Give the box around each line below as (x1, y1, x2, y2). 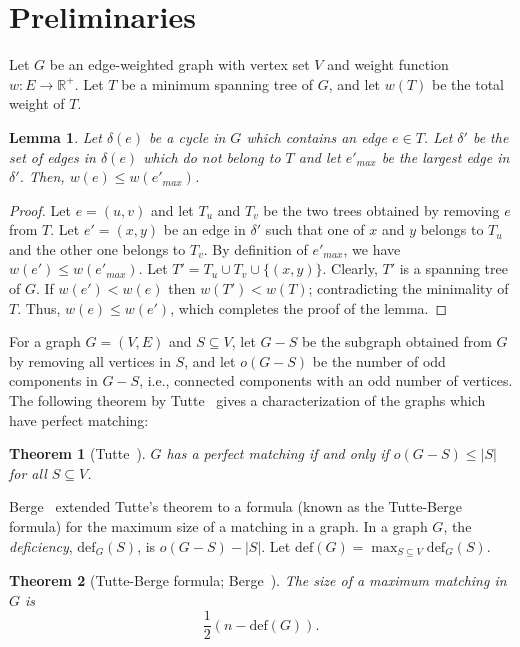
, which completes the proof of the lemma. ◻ (170, 297, 448, 318)
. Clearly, (322, 258, 378, 279)
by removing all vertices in (9, 350, 171, 371)
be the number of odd (312, 350, 446, 371)
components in (9, 370, 98, 391)
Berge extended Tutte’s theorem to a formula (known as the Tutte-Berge (9, 496, 462, 517)
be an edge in (163, 219, 246, 240)
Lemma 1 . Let (9, 126, 102, 147)
